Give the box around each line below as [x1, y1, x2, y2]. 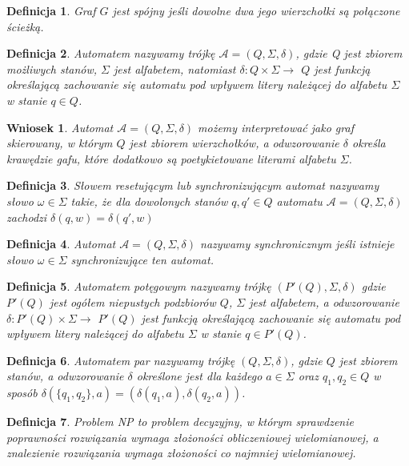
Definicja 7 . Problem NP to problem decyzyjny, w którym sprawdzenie [6, 413, 354, 430]
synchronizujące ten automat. [70, 251, 214, 267]
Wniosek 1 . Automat [6, 119, 114, 135]
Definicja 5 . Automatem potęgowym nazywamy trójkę [6, 278, 271, 295]
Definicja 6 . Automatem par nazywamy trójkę [6, 352, 235, 368]
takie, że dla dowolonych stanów [70, 192, 228, 209]
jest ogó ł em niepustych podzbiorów [49, 293, 216, 310]
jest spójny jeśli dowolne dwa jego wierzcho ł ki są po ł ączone [112, 2, 400, 18]
